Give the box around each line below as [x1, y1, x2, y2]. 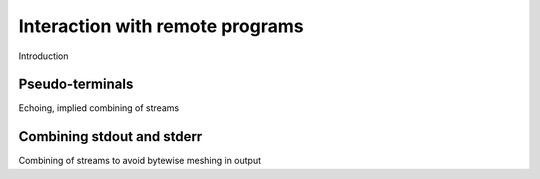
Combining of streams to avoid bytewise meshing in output [18, 155, 262, 167]
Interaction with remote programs [18, 15, 304, 37]
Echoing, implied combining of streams [18, 102, 180, 114]
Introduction [18, 50, 69, 62]
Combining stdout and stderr [18, 128, 203, 145]
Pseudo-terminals [18, 76, 134, 93]
